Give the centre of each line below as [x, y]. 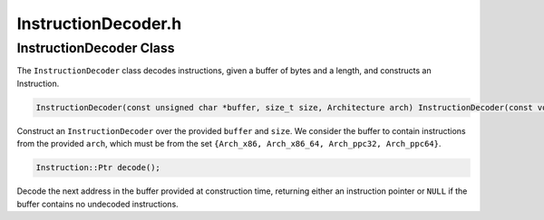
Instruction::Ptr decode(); [98, 168]
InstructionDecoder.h [99, 24]
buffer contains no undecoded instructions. [97, 204]
